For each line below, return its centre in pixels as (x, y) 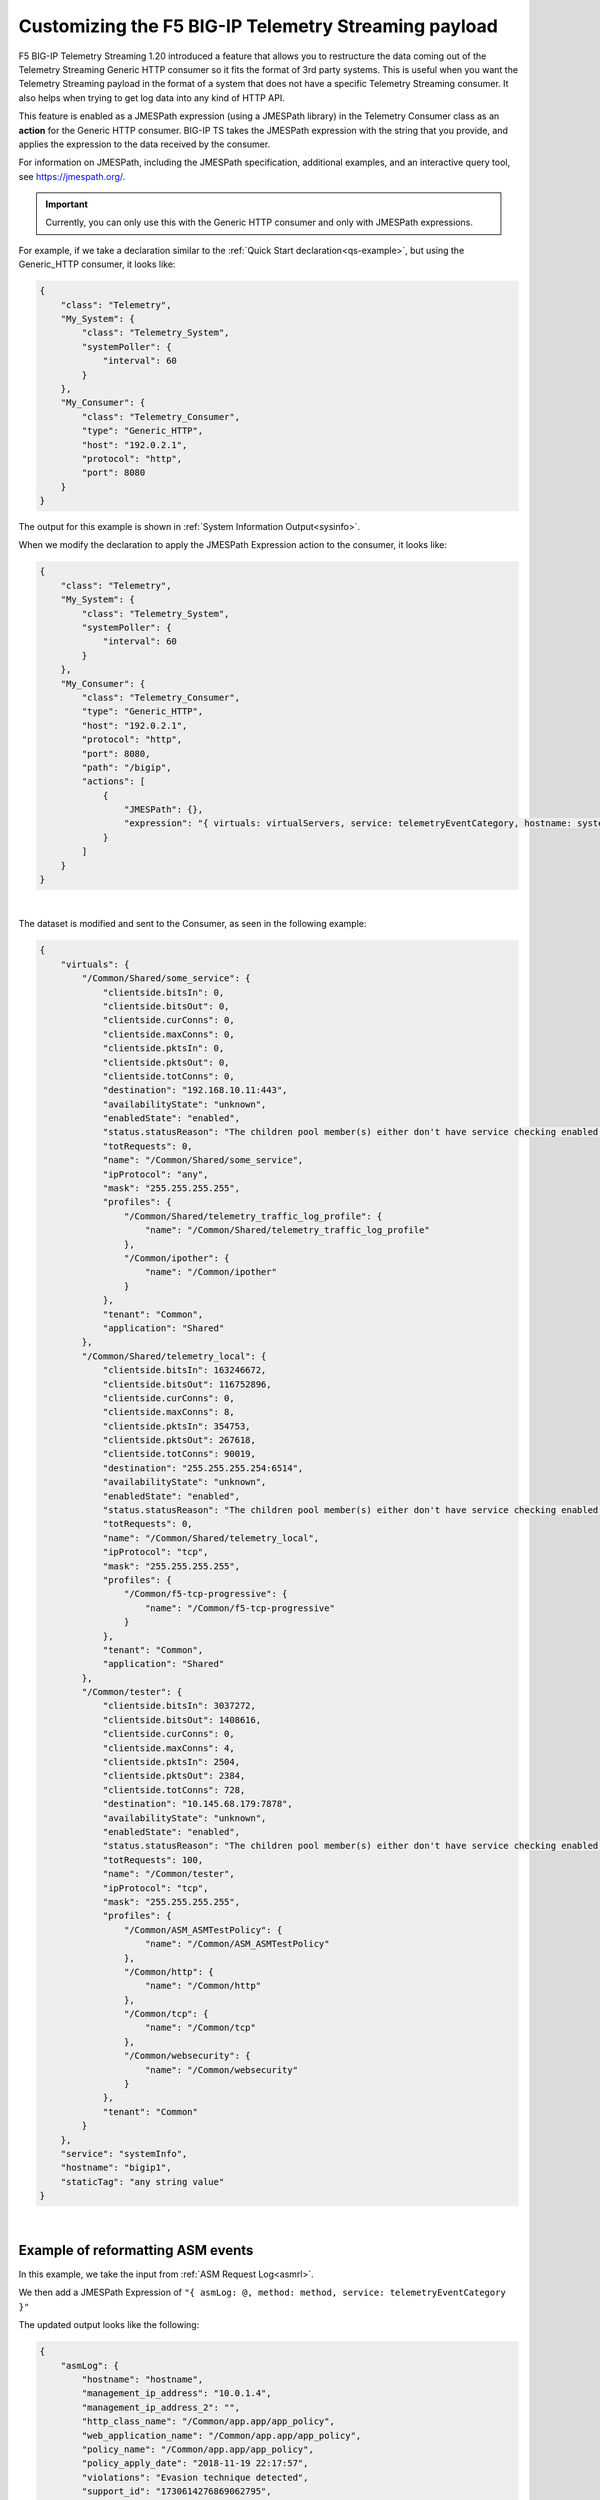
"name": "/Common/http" (203, 1986)
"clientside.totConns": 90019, (179, 1454)
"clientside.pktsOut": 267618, (179, 1440)
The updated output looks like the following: (109, 2325)
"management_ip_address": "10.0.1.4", (176, 2393)
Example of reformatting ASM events (136, 2250)
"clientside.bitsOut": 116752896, (187, 1384)
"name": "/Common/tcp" (201, 2028)
